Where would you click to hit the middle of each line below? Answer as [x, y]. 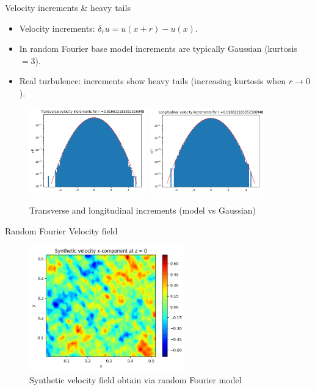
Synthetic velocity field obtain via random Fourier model [136, 379]
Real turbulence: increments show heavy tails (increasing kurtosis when [153, 81]
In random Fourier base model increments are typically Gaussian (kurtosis [158, 49]
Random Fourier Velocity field [61, 230]
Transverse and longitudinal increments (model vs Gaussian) [143, 210]
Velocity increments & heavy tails [68, 7]
